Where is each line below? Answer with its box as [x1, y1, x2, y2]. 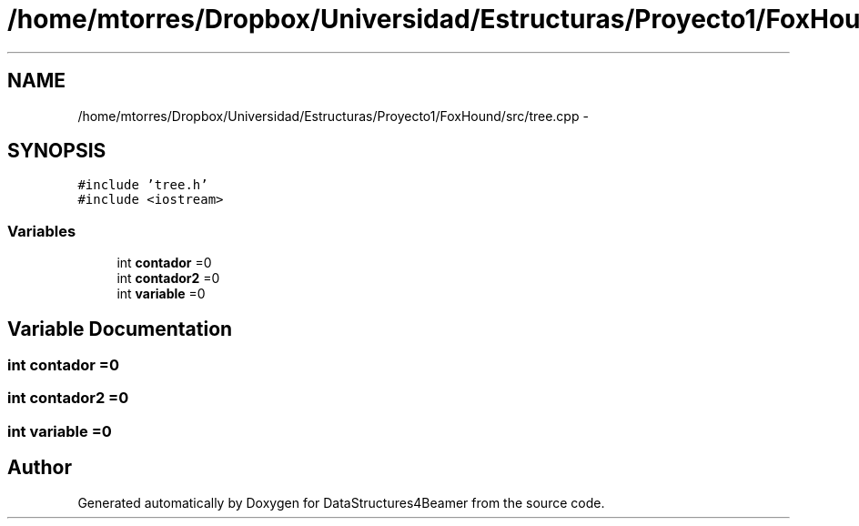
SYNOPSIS [7, 139, 106, 163]
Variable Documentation [7, 317, 233, 340]
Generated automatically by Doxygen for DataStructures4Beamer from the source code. [77, 494, 605, 511]
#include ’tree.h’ [77, 177, 208, 193]
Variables [7, 221, 76, 240]
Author [7, 456, 72, 480]
